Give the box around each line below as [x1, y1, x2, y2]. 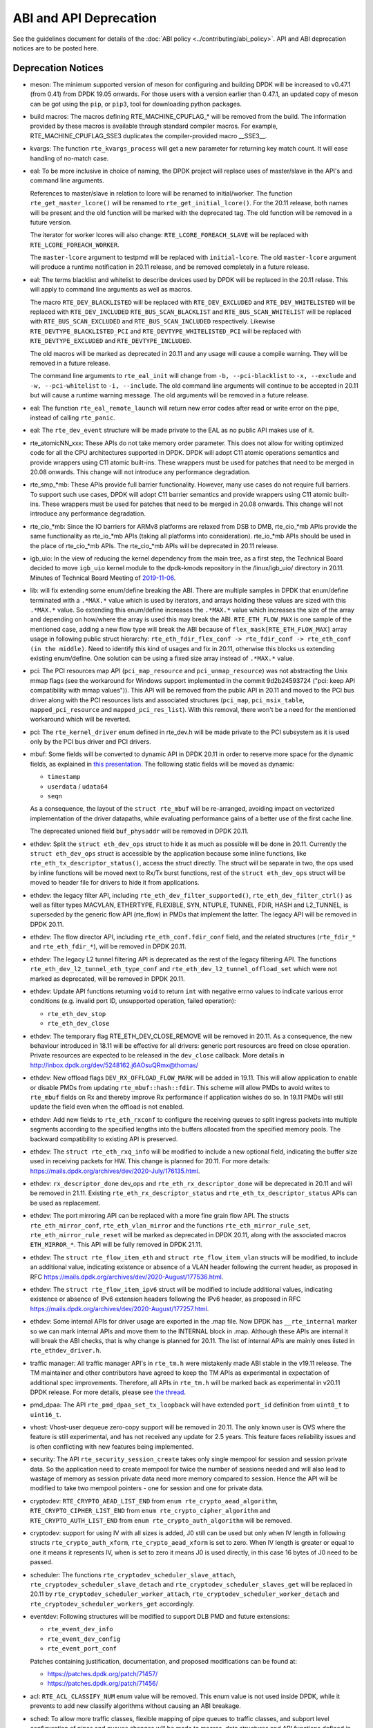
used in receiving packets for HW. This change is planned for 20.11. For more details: [30, 1157, 270, 1165]
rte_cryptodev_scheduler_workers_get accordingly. [30, 1599, 195, 1608]
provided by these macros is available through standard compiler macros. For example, [30, 122, 278, 131]
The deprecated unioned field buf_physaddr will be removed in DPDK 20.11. [30, 827, 249, 836]
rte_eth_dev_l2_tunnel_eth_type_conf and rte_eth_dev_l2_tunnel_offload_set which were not [30, 965, 338, 973]
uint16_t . [30, 1410, 61, 1418]
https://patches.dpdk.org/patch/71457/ [47, 1670, 158, 1678]
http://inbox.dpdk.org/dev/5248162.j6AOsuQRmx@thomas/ [30, 1061, 199, 1069]
